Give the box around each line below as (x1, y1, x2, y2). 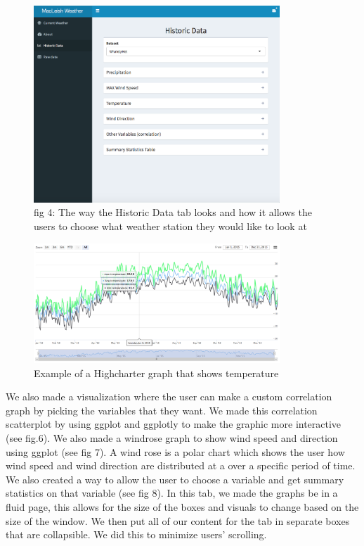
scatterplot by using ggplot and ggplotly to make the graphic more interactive (6, 417, 342, 431)
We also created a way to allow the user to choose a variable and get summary (6, 471, 344, 486)
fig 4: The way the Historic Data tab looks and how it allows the (34, 205, 312, 220)
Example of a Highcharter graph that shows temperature (34, 365, 279, 380)
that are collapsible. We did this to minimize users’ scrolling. (6, 527, 267, 542)
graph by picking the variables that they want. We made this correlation (6, 402, 318, 417)
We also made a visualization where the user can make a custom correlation (6, 389, 332, 404)
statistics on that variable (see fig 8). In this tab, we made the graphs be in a (6, 485, 338, 500)
